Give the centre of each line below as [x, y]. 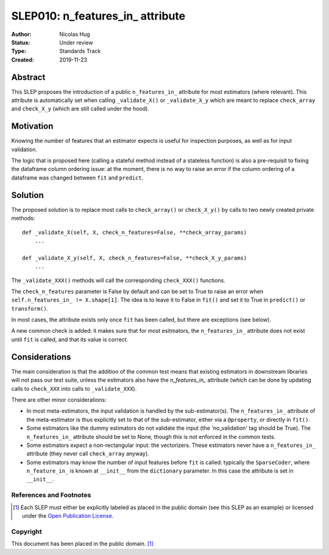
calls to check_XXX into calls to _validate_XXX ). [74, 388]
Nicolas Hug [75, 34]
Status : [21, 42]
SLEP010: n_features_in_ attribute [98, 16]
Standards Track [80, 51]
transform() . [30, 308]
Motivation [32, 126]
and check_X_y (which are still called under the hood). [80, 109]
